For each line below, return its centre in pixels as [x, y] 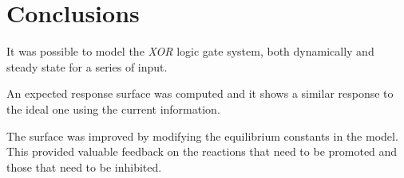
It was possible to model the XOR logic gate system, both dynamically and [190, 51]
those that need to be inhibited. [84, 166]
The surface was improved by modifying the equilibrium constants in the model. [202, 135]
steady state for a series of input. [87, 66]
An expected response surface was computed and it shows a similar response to [200, 93]
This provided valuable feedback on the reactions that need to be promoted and [202, 151]
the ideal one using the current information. [113, 108]
